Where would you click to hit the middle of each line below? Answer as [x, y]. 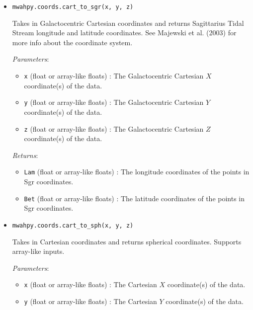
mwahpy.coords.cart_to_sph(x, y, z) [73, 225]
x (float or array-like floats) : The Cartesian [90, 284]
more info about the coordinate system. [72, 42]
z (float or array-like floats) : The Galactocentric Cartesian [114, 128]
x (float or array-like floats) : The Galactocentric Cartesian [114, 76]
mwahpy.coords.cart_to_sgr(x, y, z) [73, 7]
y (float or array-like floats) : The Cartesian [90, 301]
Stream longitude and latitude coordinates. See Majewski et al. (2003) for [124, 33]
